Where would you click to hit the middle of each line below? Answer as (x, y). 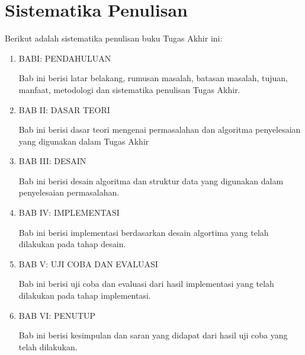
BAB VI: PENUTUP (57, 315)
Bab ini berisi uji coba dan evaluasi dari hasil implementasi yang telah (146, 284)
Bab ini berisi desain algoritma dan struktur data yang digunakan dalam (151, 180)
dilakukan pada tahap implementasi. (85, 295)
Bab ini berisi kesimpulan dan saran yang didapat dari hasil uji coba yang (153, 335)
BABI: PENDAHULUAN (65, 58)
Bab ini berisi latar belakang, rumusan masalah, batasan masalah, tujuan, (153, 78)
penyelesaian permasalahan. (69, 192)
